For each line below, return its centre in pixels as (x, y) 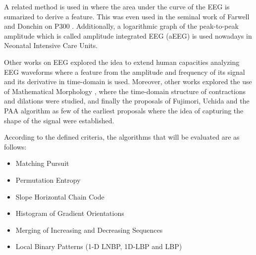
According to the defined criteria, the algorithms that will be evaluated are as (122, 137)
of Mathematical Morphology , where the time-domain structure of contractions (125, 91)
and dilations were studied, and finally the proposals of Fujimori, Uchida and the (127, 101)
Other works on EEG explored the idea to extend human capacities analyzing (122, 62)
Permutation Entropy (48, 179)
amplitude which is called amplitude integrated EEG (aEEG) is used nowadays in (128, 35)
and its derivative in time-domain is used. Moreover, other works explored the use (128, 81)
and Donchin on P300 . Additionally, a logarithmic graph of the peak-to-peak (121, 26)
